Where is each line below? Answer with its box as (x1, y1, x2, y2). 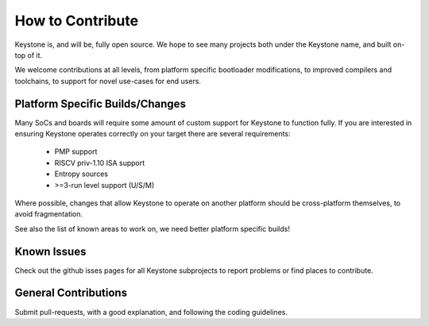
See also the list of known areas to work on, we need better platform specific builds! (14, 224, 290, 233)
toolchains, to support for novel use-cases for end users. (14, 76, 202, 86)
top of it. (14, 50, 43, 59)
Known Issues (14, 244, 87, 258)
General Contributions (14, 286, 127, 300)
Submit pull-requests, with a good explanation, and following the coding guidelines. (14, 307, 288, 316)
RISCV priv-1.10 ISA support (54, 158, 145, 167)
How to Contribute (14, 12, 139, 29)
